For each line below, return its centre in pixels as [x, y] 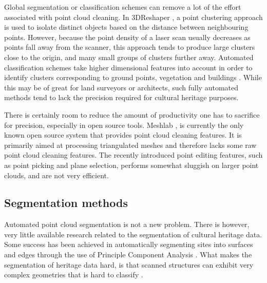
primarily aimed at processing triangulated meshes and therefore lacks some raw [130, 145]
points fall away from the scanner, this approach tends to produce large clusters [130, 47]
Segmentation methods [66, 203]
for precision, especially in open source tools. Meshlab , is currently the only [124, 125]
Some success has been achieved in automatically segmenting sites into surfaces [129, 244]
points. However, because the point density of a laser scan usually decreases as [127, 37]
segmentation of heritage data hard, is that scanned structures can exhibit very [129, 264]
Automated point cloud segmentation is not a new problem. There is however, [127, 224]
